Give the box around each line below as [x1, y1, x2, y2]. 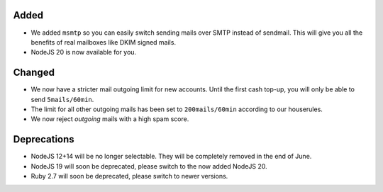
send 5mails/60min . [30, 95, 94, 103]
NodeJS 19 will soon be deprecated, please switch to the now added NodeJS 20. [30, 162, 267, 170]
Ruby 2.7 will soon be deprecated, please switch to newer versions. [30, 172, 228, 181]
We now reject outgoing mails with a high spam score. [30, 115, 189, 123]
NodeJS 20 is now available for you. [30, 48, 137, 57]
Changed [13, 67, 55, 79]
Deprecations [13, 133, 74, 145]
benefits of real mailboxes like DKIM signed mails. [30, 38, 177, 46]
